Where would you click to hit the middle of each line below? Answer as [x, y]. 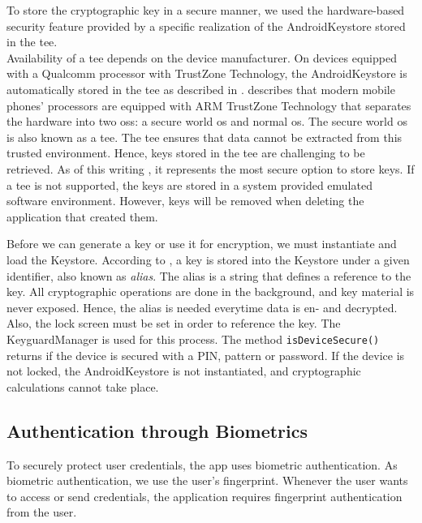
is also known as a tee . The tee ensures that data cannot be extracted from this [205, 137]
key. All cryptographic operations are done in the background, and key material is [211, 292]
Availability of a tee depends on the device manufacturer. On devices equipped [202, 57]
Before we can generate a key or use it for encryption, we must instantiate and [202, 244]
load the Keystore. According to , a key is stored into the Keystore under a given [208, 259]
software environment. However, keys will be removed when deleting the [185, 201]
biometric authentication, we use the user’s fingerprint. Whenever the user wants [207, 480]
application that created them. [82, 216]
